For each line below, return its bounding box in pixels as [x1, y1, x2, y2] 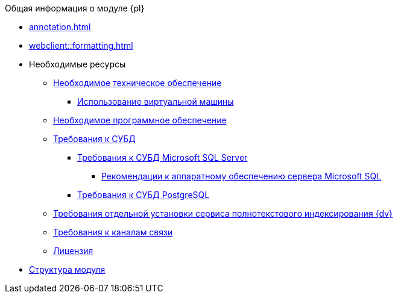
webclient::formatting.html [29, 40, 133, 51]
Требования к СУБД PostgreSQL [77, 190, 210, 200]
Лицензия [53, 246, 93, 256]
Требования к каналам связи [53, 227, 173, 237]
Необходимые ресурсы [29, 59, 126, 69]
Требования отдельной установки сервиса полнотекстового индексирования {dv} [53, 208, 393, 219]
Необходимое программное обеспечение [53, 115, 227, 125]
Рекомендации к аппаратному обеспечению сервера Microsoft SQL [101, 171, 382, 181]
